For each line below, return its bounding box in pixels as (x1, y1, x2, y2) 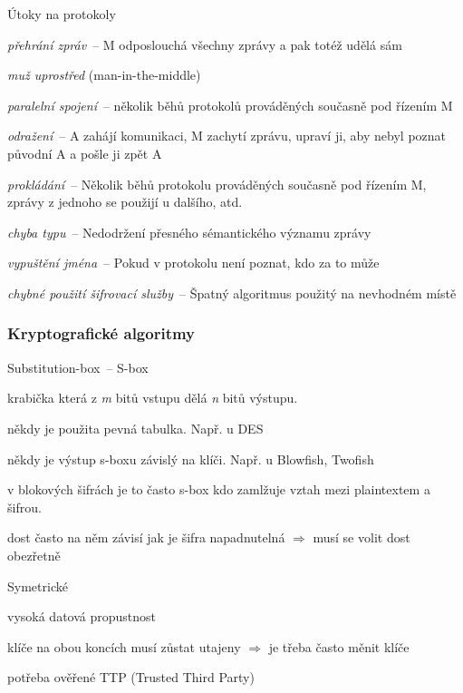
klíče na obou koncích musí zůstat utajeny (7, 637, 241, 656)
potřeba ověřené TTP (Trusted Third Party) (7, 668, 255, 687)
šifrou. (7, 497, 42, 516)
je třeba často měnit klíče (268, 637, 410, 656)
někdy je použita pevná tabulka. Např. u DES (7, 418, 264, 437)
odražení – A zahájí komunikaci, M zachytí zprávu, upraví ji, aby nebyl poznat (7, 126, 447, 145)
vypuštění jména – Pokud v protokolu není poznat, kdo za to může (7, 253, 380, 272)
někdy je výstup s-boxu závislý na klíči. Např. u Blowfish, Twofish (7, 449, 374, 468)
